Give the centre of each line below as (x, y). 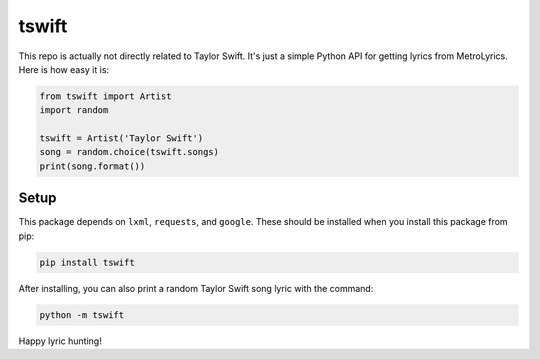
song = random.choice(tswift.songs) (129, 152)
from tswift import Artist (105, 96)
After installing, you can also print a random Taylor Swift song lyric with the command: (196, 288)
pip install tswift (87, 262)
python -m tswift (82, 314)
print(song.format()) (92, 166)
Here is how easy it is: (64, 69)
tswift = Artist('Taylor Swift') (121, 138)
